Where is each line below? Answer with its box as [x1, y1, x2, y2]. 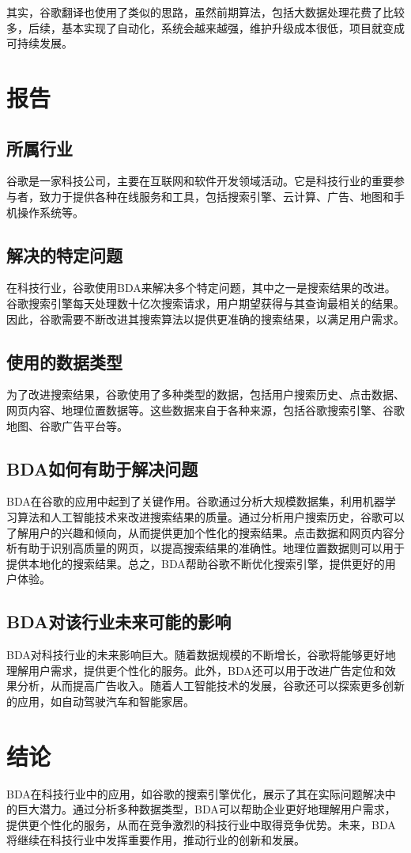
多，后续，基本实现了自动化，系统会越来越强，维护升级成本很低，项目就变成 [6, 19, 405, 36]
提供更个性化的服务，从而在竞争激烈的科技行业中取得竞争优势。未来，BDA [6, 816, 396, 832]
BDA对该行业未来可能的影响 [6, 609, 232, 634]
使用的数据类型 [6, 349, 123, 373]
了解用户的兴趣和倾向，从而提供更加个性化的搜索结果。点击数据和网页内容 [6, 524, 394, 540]
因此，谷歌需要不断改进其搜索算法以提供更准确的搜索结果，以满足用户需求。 [6, 310, 405, 327]
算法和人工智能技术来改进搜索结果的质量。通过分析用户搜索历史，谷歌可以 [17, 508, 405, 525]
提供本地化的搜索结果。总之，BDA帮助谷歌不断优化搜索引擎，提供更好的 [6, 555, 385, 571]
